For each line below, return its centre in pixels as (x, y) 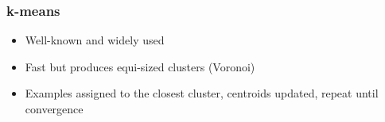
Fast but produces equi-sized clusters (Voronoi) (140, 66)
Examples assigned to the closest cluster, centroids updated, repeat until (202, 93)
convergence (54, 109)
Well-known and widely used (95, 40)
